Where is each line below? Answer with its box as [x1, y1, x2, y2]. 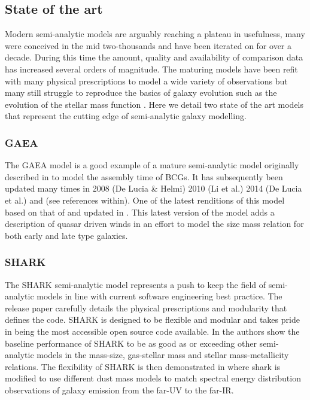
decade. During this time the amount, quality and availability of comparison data [5, 51, 303, 63]
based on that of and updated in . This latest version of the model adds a [5, 205, 275, 218]
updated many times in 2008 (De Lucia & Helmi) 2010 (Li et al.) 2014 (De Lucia [5, 182, 302, 195]
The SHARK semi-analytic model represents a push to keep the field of [5, 278, 266, 290]
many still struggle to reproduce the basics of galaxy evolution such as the [5, 86, 277, 99]
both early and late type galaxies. [5, 229, 128, 241]
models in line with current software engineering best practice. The [37, 290, 282, 302]
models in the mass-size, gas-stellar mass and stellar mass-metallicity [37, 349, 289, 361]
